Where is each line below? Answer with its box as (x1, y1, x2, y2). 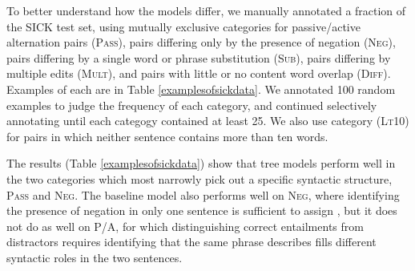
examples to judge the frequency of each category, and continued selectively (6, 96, 377, 113)
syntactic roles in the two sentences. (6, 249, 183, 265)
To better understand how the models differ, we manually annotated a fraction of (6, 2, 406, 18)
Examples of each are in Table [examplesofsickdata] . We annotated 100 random (6, 80, 396, 97)
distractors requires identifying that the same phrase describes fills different (6, 233, 377, 250)
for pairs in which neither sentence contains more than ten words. (6, 127, 328, 144)
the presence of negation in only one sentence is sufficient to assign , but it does (6, 202, 397, 219)
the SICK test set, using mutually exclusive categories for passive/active (6, 18, 361, 34)
